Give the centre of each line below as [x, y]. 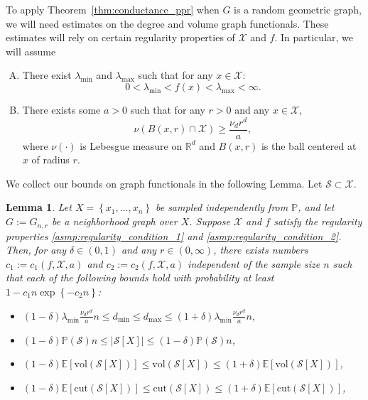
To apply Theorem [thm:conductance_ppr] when [113, 9]
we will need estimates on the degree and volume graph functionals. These [167, 23]
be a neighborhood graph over [115, 221]
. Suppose [210, 221]
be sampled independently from [222, 207]
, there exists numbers [261, 250]
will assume [31, 51]
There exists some [61, 109]
